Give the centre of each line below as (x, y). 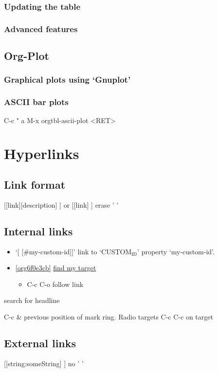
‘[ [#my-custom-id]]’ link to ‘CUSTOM (73, 251)
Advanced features (41, 28)
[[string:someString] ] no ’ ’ (44, 363)
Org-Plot (27, 56)
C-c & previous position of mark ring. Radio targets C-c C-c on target (109, 316)
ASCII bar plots (36, 102)
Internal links (38, 231)
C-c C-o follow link (55, 284)
